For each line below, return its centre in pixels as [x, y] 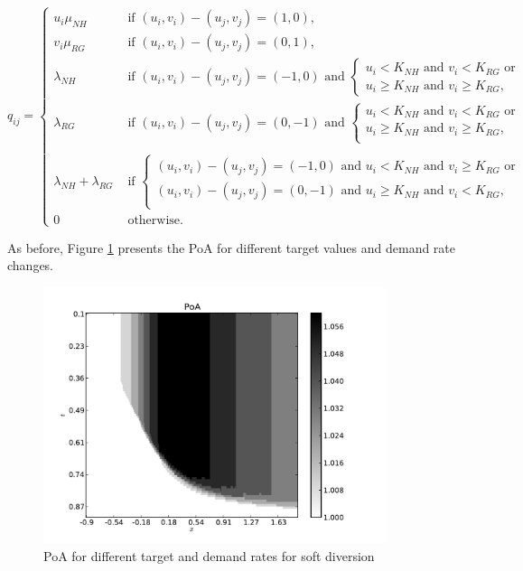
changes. [31, 265]
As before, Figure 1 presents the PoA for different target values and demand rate [232, 247]
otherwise [154, 220]
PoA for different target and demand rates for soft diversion [209, 556]
